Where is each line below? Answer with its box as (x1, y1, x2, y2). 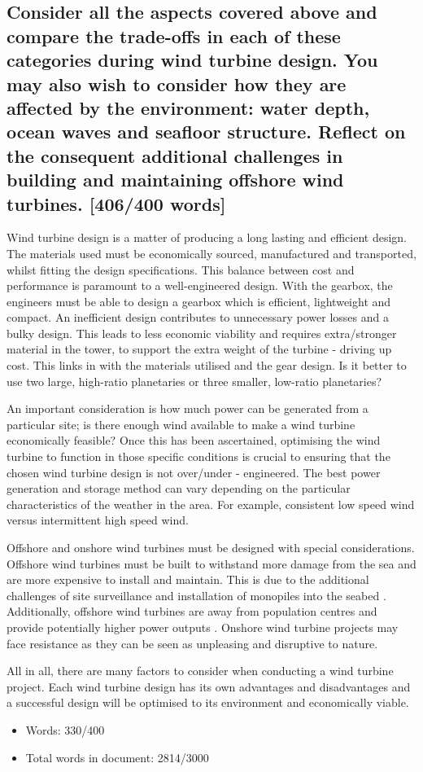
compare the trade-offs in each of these (7, 23, 341, 48)
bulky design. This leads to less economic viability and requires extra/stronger (7, 324, 397, 341)
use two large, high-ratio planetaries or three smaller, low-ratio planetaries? (7, 372, 382, 389)
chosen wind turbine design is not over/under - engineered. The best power (7, 463, 381, 480)
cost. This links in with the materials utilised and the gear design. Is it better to (7, 357, 407, 374)
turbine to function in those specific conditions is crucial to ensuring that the (7, 448, 390, 465)
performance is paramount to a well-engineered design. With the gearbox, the (7, 277, 393, 294)
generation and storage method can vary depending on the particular (7, 480, 351, 497)
